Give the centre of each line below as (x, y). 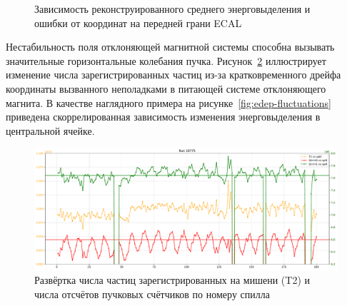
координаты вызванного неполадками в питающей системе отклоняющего (166, 88)
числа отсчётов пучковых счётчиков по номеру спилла (152, 294)
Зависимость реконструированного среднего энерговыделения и (172, 9)
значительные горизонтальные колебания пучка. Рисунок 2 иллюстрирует (166, 60)
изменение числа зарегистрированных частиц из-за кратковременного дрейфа (173, 75)
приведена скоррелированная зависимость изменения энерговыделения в (163, 117)
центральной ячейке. (50, 130)
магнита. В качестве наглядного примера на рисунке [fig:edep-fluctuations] (169, 102)
